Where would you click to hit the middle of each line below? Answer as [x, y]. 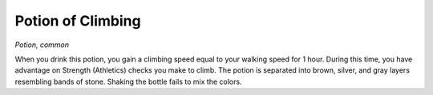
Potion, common [42, 45]
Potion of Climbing [78, 21]
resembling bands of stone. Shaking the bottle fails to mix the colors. [128, 81]
